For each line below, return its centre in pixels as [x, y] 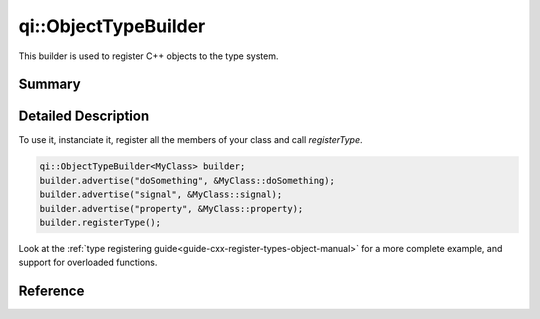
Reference [51, 291]
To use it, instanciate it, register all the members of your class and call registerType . [191, 140]
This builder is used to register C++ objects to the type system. [148, 56]
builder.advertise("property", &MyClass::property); [171, 208]
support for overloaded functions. [88, 262]
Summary [49, 84]
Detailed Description [84, 116]
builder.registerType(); [100, 223]
